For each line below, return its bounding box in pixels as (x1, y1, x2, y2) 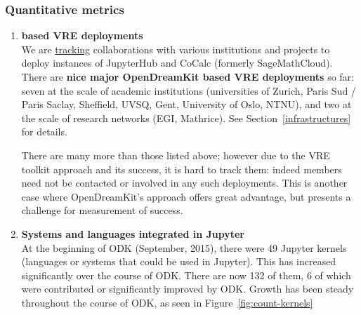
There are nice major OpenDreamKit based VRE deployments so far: (21, 69, 354, 83)
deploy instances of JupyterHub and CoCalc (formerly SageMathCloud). (21, 55, 333, 70)
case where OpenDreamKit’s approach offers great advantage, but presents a (21, 189, 351, 203)
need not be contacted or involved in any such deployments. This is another (21, 175, 348, 190)
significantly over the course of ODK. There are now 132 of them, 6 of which (21, 267, 351, 282)
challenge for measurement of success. (21, 203, 183, 217)
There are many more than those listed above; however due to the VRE (21, 147, 330, 162)
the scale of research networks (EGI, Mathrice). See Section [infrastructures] (21, 110, 351, 125)
